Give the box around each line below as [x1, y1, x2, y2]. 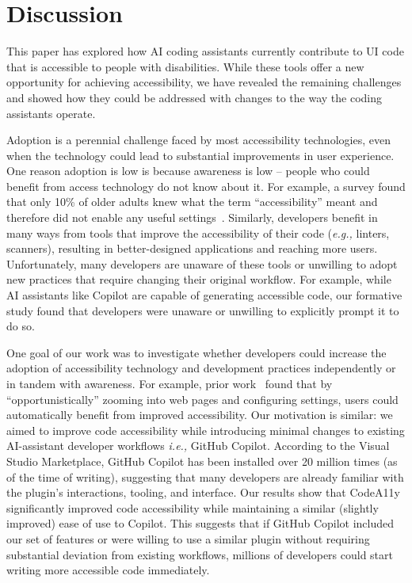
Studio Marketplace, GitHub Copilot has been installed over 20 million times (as [6, 452, 398, 469]
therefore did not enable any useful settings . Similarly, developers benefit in [6, 209, 378, 226]
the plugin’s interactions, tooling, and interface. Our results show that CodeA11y [6, 484, 400, 501]
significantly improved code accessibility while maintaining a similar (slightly [6, 499, 379, 516]
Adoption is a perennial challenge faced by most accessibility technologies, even [6, 131, 391, 148]
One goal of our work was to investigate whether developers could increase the [6, 344, 387, 360]
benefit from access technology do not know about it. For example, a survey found [6, 177, 406, 194]
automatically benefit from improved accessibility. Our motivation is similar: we [6, 406, 393, 423]
